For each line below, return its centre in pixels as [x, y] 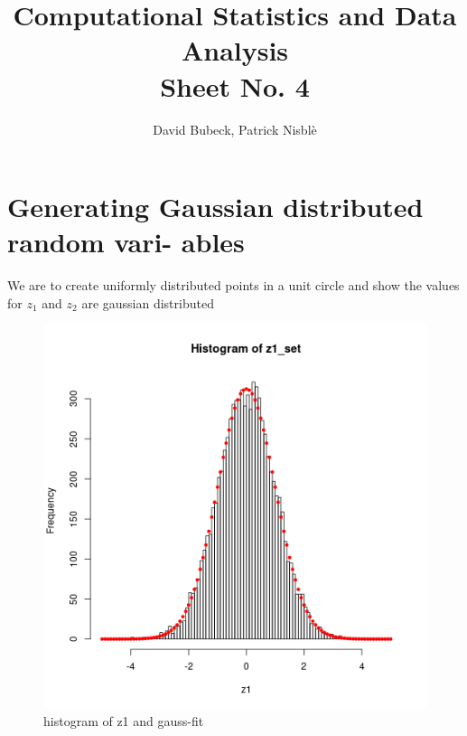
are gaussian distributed [148, 302]
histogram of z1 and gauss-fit [124, 721]
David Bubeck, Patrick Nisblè [235, 129]
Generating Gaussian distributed [215, 207]
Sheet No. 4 [235, 85]
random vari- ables [126, 242]
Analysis [235, 50]
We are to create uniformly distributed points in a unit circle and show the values [233, 285]
